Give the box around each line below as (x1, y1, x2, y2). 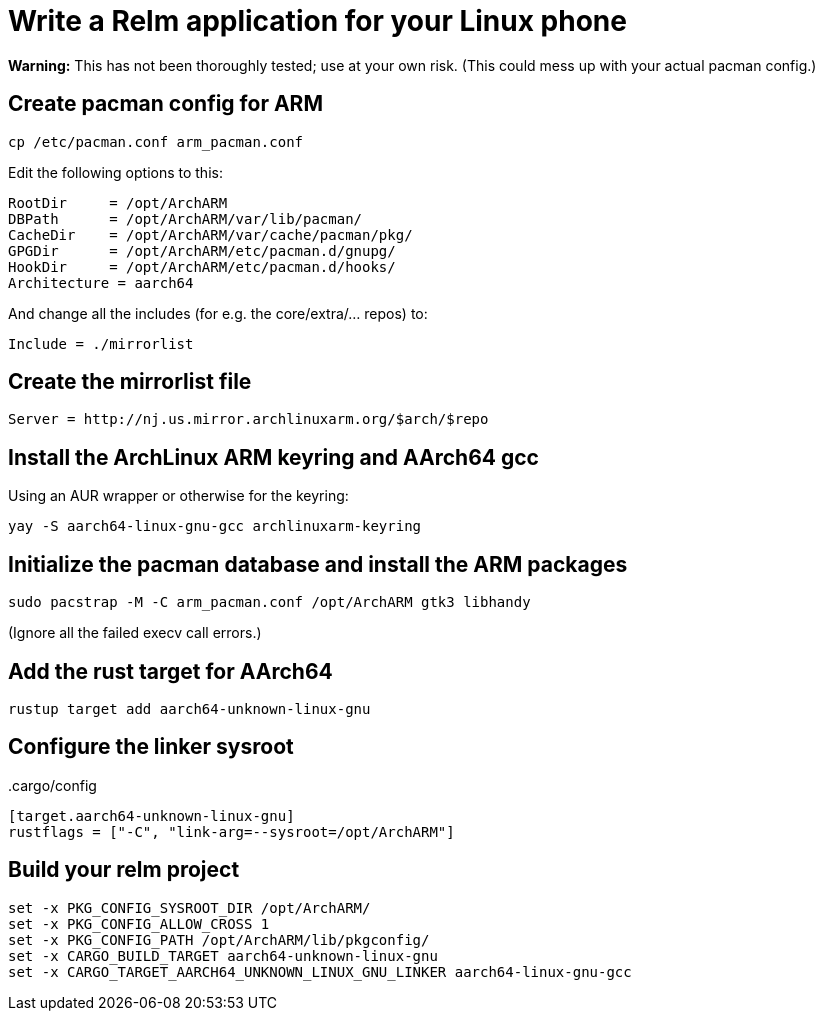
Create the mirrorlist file (8, 369, 252, 395)
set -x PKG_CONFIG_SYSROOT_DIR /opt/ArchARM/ (8, 899, 371, 916)
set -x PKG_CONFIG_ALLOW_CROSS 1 (8, 915, 270, 932)
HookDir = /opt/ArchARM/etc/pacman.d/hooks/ (8, 258, 396, 275)
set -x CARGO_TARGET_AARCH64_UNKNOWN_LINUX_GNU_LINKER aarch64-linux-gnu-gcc (8, 963, 632, 980)
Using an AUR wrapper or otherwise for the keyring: (8, 487, 349, 505)
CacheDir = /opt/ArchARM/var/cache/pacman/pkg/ (8, 226, 413, 243)
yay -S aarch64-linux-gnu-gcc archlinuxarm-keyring (8, 518, 422, 535)
